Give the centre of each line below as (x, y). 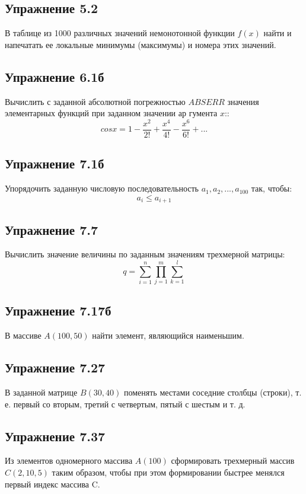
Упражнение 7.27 (55, 367)
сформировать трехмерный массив (233, 460)
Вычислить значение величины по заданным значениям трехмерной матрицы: (145, 254)
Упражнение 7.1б (55, 163)
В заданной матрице (41, 392)
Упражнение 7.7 (52, 229)
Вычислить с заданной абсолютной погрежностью (95, 101)
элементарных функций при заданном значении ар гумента (111, 113)
